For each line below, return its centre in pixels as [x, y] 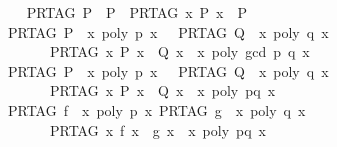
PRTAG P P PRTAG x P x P [137, 12]
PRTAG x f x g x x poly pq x [157, 129]
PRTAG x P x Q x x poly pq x [162, 90]
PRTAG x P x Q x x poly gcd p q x [179, 51]
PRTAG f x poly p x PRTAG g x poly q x [156, 109]
